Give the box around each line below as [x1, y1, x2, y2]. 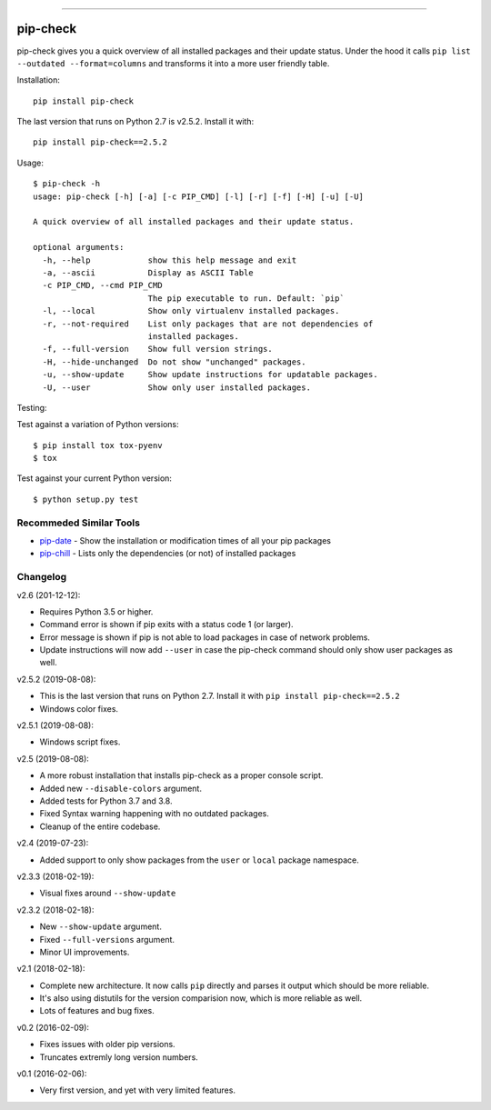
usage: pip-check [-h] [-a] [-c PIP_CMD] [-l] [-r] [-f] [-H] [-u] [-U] [33, 191, 364, 202]
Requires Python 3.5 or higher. [39, 605, 154, 617]
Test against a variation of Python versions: [16, 419, 179, 430]
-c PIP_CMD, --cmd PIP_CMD [42, 280, 163, 291]
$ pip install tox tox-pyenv [33, 440, 163, 450]
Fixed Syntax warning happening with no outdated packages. [39, 808, 270, 819]
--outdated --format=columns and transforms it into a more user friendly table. [16, 57, 330, 68]
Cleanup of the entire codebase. [39, 821, 161, 832]
